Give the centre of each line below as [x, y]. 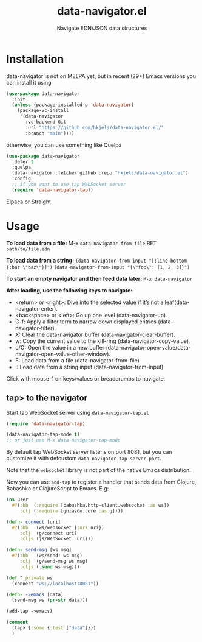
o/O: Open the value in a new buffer [60, 347]
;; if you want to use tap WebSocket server [69, 185]
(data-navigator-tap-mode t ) [43, 435]
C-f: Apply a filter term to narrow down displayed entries [86, 322]
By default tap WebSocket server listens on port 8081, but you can [89, 452]
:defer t [23, 162]
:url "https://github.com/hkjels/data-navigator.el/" [95, 127]
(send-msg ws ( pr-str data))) [50, 600]
